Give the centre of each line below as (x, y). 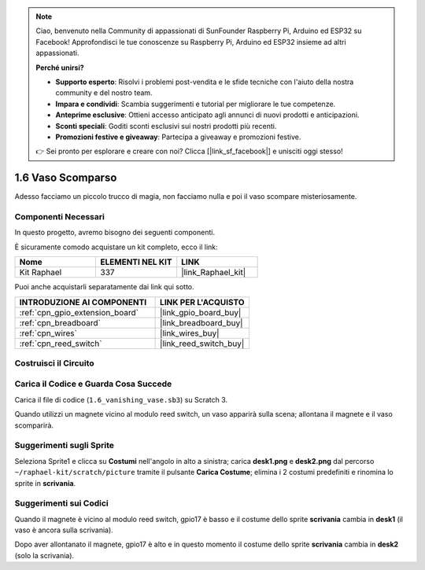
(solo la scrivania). (44, 555)
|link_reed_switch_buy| (202, 344)
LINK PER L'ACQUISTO (202, 302)
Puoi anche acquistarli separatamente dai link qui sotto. (104, 287)
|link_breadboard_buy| (201, 322)
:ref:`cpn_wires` (48, 333)
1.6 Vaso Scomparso (66, 178)
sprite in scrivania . (45, 483)
